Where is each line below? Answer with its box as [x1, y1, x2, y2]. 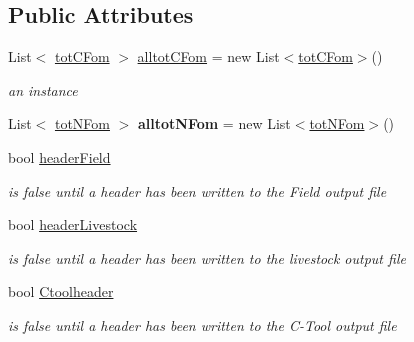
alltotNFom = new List [137, 113, 291, 134]
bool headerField [8, 146, 111, 167]
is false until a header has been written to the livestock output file [8, 247, 406, 268]
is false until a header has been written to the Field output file [8, 180, 387, 201]
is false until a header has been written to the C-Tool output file [8, 314, 397, 335]
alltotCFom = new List [137, 46, 280, 67]
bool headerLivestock [8, 214, 138, 235]
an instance [8, 79, 78, 100]
